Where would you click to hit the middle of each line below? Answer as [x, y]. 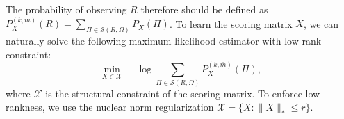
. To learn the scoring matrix [231, 23]
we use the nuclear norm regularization [131, 107]
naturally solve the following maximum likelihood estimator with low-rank [164, 41]
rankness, [25, 107]
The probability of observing [66, 9]
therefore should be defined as [204, 9]
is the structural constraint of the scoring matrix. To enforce [174, 93]
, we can [321, 23]
